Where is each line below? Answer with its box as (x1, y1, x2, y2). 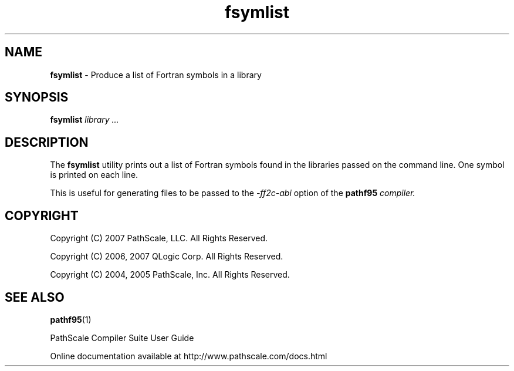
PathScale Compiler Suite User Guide (50, 332, 194, 343)
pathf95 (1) (50, 314, 92, 325)
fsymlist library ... (50, 114, 119, 125)
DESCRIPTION (5, 134, 89, 150)
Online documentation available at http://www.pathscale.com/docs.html (50, 350, 327, 361)
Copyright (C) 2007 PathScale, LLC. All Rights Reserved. (50, 233, 268, 244)
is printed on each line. (50, 170, 138, 180)
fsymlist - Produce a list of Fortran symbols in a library (50, 69, 262, 80)
